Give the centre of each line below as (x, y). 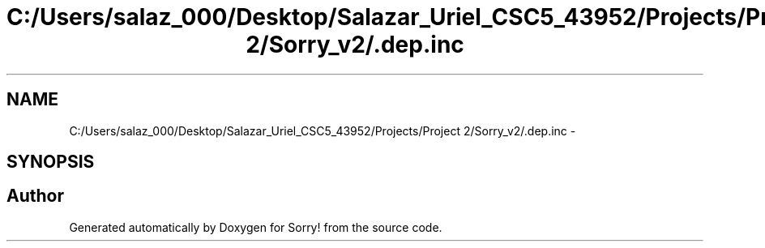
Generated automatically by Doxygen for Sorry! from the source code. (256, 227)
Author (35, 196)
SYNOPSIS (51, 162)
